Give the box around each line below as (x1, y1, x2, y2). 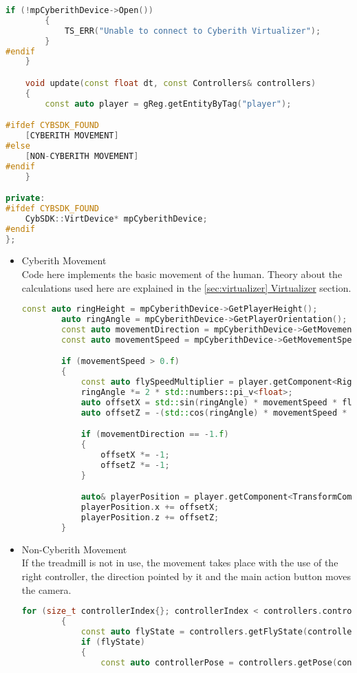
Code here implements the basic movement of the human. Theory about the (21, 267, 343, 281)
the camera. (21, 582, 72, 597)
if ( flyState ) (80, 637, 145, 647)
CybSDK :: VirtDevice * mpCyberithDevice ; (25, 213, 208, 224)
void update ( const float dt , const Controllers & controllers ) (25, 78, 316, 88)
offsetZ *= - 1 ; (100, 460, 170, 470)
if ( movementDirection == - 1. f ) (80, 429, 229, 440)
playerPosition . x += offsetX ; (80, 502, 219, 513)
